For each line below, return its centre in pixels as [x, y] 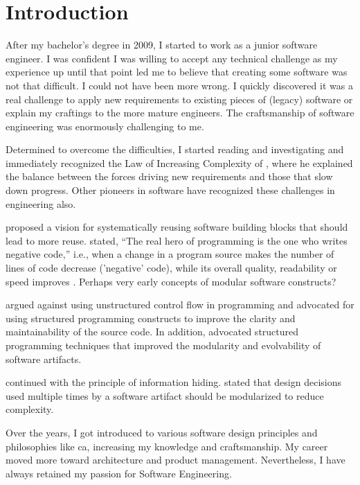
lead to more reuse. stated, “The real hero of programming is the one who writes [177, 240]
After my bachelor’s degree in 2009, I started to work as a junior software [162, 45]
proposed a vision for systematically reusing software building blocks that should [177, 227]
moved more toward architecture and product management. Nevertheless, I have [175, 460]
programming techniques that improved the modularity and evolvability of [163, 345]
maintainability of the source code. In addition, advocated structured [152, 332]
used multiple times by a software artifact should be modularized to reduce [165, 395]
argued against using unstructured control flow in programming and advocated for [180, 305]
